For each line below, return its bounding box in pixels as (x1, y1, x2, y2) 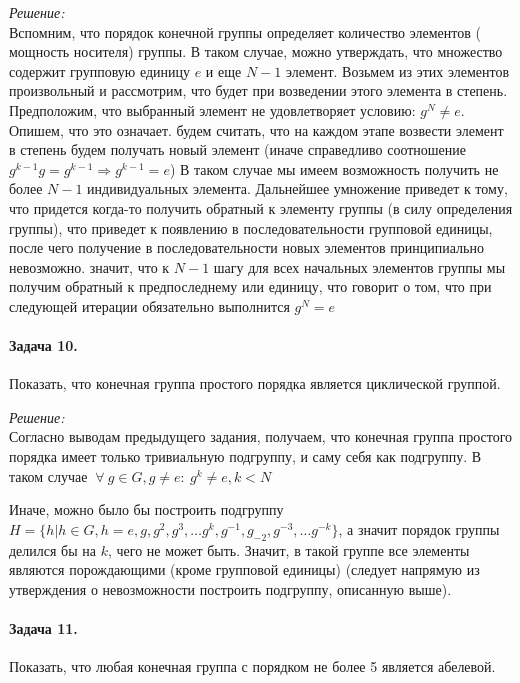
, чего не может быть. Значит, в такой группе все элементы (107, 539, 470, 560)
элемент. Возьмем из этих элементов (285, 60, 509, 81)
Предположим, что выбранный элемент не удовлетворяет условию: (9, 99, 416, 120)
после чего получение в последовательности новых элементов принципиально (9, 237, 484, 258)
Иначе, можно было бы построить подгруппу (9, 499, 284, 520)
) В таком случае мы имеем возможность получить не (169, 158, 499, 179)
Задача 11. (9, 618, 78, 639)
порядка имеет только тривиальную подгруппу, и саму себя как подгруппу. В (9, 446, 482, 467)
